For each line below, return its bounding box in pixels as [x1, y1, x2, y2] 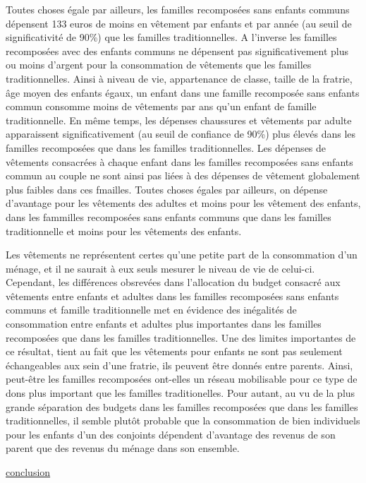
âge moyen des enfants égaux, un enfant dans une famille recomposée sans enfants [6, 85, 360, 100]
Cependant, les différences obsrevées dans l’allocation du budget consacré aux [6, 275, 341, 290]
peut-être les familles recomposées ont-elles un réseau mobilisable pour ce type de [6, 371, 358, 386]
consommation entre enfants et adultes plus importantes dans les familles [6, 316, 322, 331]
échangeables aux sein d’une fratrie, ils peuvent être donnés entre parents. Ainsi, [6, 357, 353, 372]
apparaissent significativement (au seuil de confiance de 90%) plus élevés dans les [6, 126, 356, 141]
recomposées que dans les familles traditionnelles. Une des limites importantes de [6, 330, 356, 345]
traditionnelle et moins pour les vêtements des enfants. [6, 223, 242, 238]
